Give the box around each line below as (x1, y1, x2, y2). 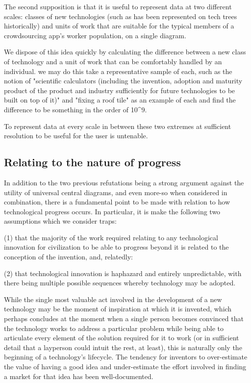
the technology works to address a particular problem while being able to (4, 323, 224, 333)
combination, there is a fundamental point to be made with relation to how (4, 197, 230, 207)
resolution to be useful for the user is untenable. (4, 130, 148, 141)
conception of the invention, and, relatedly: (4, 252, 133, 262)
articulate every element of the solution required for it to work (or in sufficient (4, 332, 239, 343)
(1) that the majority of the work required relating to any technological (4, 232, 218, 242)
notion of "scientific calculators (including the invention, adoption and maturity (4, 76, 243, 86)
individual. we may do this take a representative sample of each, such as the (4, 66, 232, 76)
